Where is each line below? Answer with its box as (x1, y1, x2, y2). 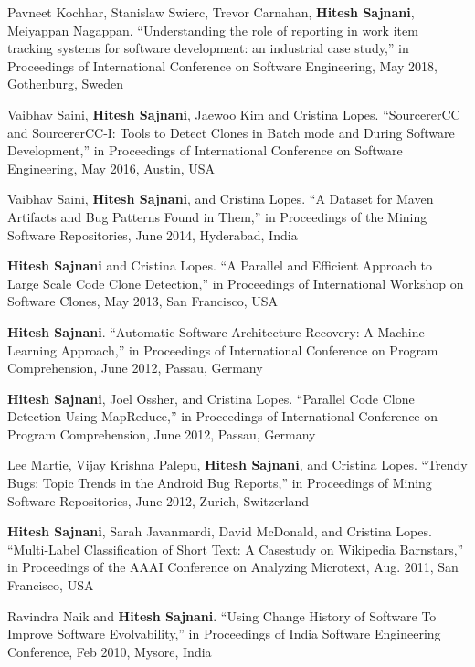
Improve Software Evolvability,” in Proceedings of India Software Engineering (7, 624, 441, 643)
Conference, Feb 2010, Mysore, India (7, 641, 212, 661)
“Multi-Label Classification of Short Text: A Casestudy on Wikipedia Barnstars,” (7, 539, 464, 558)
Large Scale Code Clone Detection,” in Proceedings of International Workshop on (7, 273, 464, 292)
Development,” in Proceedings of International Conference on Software (7, 141, 403, 160)
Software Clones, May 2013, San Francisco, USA (7, 291, 278, 311)
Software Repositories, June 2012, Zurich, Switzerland (7, 491, 310, 510)
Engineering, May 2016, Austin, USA (7, 158, 216, 177)
